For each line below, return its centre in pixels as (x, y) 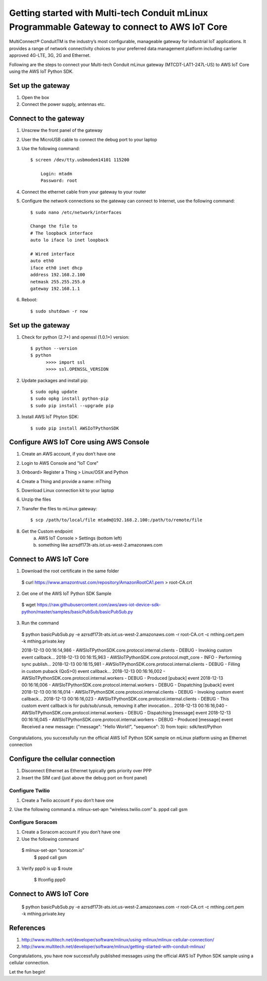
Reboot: (29, 300)
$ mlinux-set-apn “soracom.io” (53, 850)
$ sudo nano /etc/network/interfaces (76, 212)
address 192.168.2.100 (58, 275)
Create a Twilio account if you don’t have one (67, 800)
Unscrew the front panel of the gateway (62, 130)
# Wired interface (53, 254)
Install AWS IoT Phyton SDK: (50, 417)
